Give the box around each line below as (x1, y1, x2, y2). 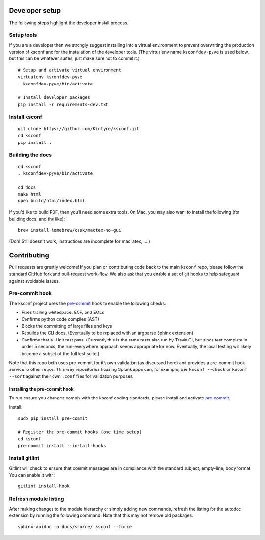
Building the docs (9, 151, 52, 158)
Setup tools (9, 32, 37, 39)
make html (18, 192, 41, 197)
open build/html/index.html (18, 198, 85, 204)
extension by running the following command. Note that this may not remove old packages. (9, 512, 193, 518)
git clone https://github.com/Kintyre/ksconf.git (18, 126, 140, 131)
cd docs (18, 184, 36, 190)
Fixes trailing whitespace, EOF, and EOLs (21, 310, 104, 315)
